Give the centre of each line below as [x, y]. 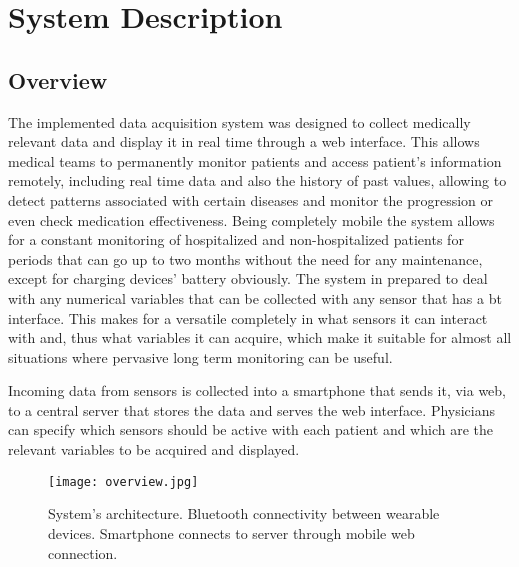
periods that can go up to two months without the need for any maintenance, [245, 258]
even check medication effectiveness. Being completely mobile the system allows [251, 219]
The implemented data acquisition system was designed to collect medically [239, 121]
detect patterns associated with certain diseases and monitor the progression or [250, 199]
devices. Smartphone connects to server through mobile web [231, 532]
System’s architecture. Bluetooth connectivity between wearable [244, 513]
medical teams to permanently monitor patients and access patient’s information [255, 160]
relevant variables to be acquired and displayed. [154, 449]
